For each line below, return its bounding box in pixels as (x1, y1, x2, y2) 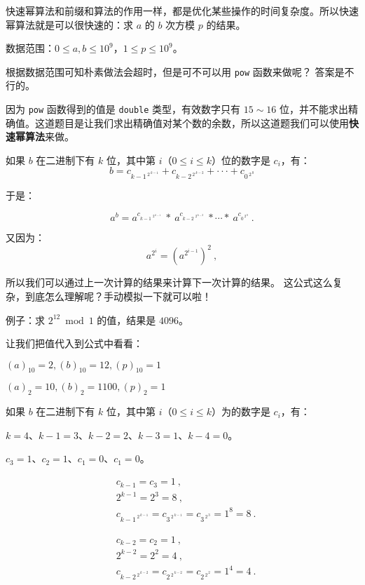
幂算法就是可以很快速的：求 (6, 17, 133, 32)
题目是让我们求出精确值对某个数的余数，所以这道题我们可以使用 (54, 115, 349, 130)
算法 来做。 (25, 129, 74, 144)
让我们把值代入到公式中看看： (6, 336, 143, 351)
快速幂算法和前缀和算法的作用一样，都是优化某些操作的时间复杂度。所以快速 (6, 4, 359, 18)
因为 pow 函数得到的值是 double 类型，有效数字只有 (6, 102, 241, 116)
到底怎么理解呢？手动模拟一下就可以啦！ (25, 288, 212, 303)
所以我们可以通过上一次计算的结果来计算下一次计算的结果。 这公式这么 (6, 275, 333, 290)
